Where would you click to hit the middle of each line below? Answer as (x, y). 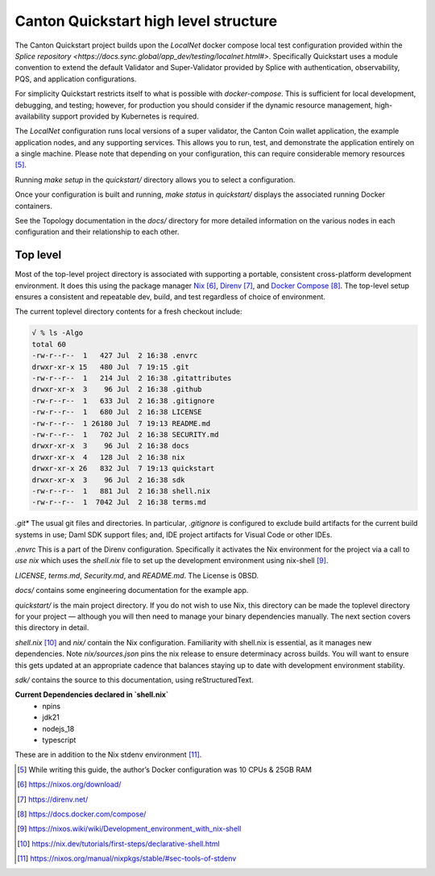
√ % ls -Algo (58, 333)
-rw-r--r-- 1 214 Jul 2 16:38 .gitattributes (132, 378)
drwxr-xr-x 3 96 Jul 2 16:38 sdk (108, 480)
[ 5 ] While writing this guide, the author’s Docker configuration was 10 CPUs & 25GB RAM (164, 770)
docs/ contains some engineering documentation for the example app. (132, 590)
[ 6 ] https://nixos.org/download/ (69, 784)
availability (33, 116)
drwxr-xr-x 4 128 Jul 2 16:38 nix (108, 457)
